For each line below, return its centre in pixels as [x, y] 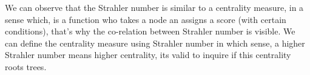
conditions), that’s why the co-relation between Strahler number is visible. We [150, 31]
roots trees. [26, 66]
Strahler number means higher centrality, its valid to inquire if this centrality [148, 55]
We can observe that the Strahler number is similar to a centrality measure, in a [154, 7]
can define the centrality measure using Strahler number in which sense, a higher [155, 43]
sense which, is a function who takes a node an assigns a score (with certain [146, 19]
